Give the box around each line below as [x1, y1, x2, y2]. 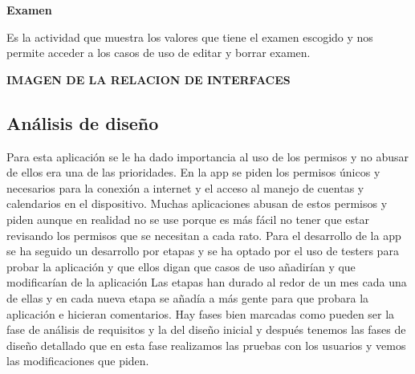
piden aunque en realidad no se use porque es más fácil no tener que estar [6, 210, 370, 227]
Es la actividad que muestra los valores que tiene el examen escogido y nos [6, 28, 373, 45]
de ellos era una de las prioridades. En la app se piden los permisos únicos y [6, 164, 380, 181]
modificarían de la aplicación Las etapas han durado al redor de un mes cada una [6, 274, 407, 291]
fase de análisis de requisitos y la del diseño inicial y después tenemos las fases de [6, 321, 406, 338]
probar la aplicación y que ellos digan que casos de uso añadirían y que [6, 258, 356, 274]
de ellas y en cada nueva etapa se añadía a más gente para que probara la [6, 289, 369, 306]
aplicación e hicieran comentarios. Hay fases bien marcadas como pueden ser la [6, 305, 395, 322]
